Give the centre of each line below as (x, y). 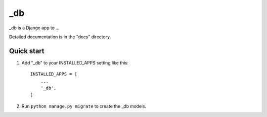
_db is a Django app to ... (34, 28)
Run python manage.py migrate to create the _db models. (84, 106)
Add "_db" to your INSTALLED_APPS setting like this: (75, 62)
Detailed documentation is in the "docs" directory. (60, 37)
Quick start (27, 51)
